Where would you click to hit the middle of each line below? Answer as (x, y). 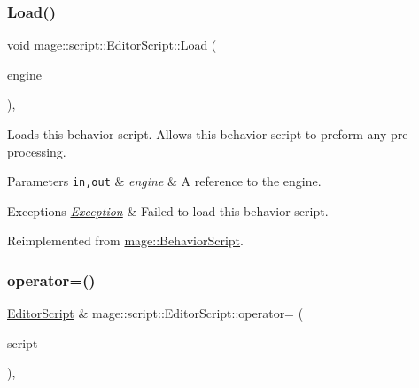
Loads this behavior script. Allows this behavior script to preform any (197, 134)
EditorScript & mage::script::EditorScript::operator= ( (155, 313)
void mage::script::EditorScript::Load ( (112, 45)
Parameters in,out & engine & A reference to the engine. (164, 181)
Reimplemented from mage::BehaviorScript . (125, 241)
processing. (37, 151)
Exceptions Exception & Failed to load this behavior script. (168, 210)
